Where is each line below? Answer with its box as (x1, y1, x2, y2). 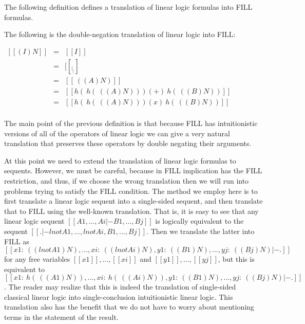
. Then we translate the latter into (146, 225, 255, 236)
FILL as (4, 236, 29, 246)
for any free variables (4, 254, 70, 264)
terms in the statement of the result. (4, 312, 119, 322)
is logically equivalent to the (155, 215, 244, 226)
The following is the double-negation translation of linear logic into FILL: (4, 29, 236, 40)
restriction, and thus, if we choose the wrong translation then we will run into (4, 175, 249, 186)
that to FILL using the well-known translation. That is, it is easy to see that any (4, 205, 259, 216)
